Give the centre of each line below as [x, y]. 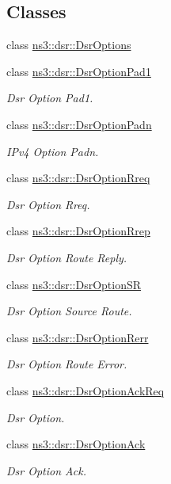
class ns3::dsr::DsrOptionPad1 [79, 71]
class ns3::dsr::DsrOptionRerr [78, 337]
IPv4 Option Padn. [53, 151]
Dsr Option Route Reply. [67, 257]
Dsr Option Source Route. [69, 311]
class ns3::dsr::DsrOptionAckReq [85, 390]
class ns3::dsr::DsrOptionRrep [78, 231]
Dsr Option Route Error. [67, 364]
